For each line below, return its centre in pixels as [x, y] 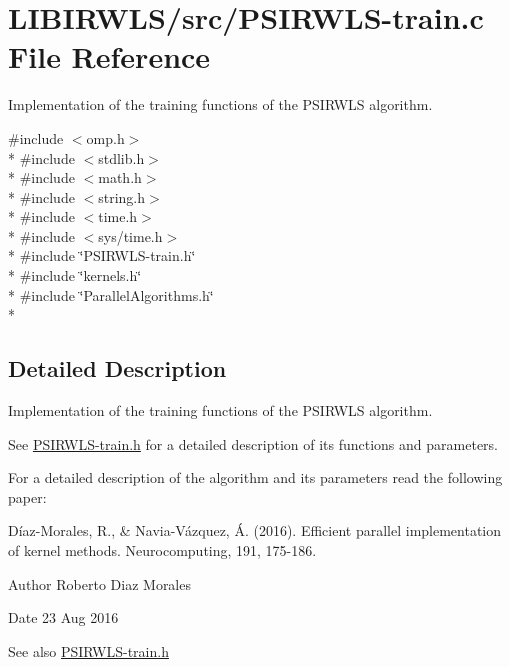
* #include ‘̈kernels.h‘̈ [75, 275]
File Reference [109, 56]
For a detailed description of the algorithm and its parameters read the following [255, 477]
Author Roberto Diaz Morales [99, 583]
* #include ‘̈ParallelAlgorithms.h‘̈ [111, 294]
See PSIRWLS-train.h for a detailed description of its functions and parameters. [253, 443]
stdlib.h [121, 157]
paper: [27, 496]
